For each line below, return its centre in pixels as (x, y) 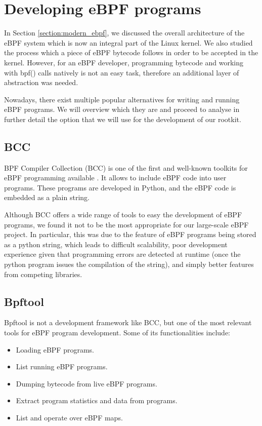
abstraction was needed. (41, 82)
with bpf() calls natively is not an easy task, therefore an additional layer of (122, 72)
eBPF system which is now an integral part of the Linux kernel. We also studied (128, 42)
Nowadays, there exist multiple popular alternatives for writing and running (122, 99)
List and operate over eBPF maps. (69, 417)
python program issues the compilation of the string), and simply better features (129, 264)
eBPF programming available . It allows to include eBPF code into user (115, 178)
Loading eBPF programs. (55, 349)
